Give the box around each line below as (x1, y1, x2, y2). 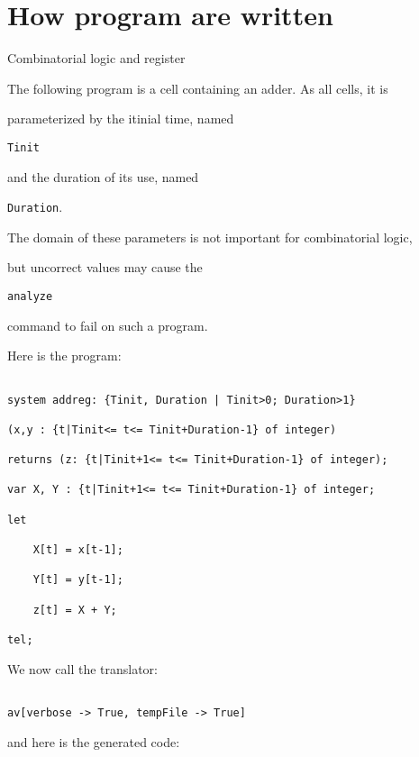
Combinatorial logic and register (7, 49, 186, 68)
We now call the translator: (7, 659, 158, 678)
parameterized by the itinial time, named (7, 109, 234, 128)
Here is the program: (7, 346, 122, 365)
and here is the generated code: (7, 732, 180, 751)
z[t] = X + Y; (32, 603, 117, 616)
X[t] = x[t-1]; (32, 543, 123, 557)
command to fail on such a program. (7, 315, 208, 334)
